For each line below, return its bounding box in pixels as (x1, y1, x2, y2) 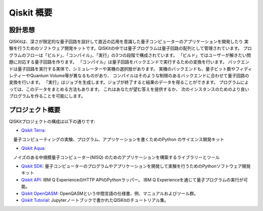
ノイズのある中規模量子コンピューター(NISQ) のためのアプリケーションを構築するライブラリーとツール (13, 154, 220, 160)
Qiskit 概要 (9, 7, 53, 18)
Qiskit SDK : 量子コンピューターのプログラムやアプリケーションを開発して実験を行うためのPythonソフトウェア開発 (21, 163, 251, 169)
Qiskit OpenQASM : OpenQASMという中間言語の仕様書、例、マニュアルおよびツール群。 (21, 190, 199, 196)
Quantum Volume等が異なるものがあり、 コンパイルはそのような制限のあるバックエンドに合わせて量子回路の (30, 73, 249, 79)
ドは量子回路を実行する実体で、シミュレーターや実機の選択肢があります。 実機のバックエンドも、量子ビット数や (9, 66, 236, 71)
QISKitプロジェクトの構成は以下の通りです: (9, 119, 96, 124)
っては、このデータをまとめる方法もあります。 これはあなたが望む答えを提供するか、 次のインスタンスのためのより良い (9, 86, 249, 92)
